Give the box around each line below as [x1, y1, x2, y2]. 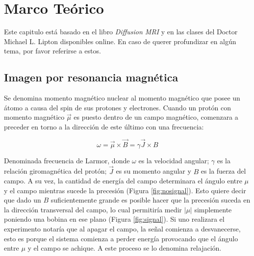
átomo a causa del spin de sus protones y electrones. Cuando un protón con [4, 102, 231, 112]
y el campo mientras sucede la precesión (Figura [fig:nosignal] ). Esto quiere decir [4, 185, 246, 195]
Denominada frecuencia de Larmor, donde [4, 155, 130, 165]
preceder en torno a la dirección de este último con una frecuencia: [4, 121, 204, 131]
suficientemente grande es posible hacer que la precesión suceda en [51, 195, 251, 205]
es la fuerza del [201, 166, 246, 176]
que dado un [4, 195, 41, 205]
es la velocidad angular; [138, 155, 209, 165]
